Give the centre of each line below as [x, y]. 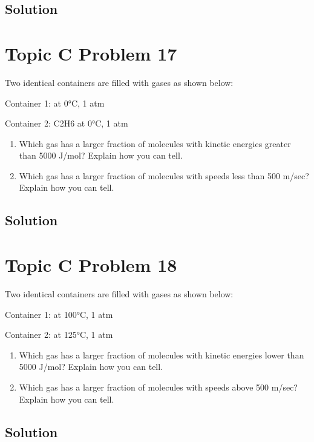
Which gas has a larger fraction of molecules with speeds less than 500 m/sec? [164, 175]
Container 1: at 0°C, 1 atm [55, 103]
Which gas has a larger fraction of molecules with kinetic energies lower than [162, 355]
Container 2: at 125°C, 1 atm [59, 335]
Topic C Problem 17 [91, 53]
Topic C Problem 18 [91, 265]
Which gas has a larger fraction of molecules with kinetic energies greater [155, 143]
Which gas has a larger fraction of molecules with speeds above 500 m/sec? [158, 387]
